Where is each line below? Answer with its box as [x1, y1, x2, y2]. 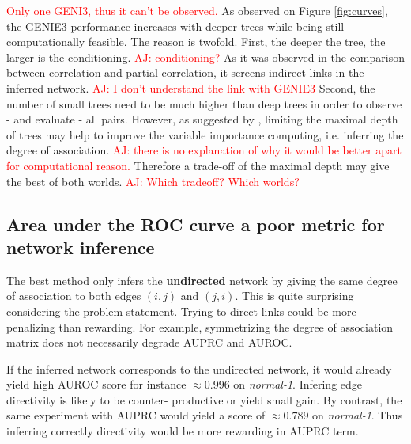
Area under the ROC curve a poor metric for [6, 211, 385, 236]
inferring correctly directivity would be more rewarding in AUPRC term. [6, 423, 359, 439]
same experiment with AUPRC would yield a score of [6, 407, 266, 423]
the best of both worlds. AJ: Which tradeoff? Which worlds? [6, 173, 300, 189]
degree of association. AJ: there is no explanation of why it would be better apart [6, 142, 402, 158]
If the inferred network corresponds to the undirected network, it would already [6, 360, 392, 377]
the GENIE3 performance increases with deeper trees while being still [6, 17, 345, 34]
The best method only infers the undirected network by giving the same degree [6, 271, 398, 288]
